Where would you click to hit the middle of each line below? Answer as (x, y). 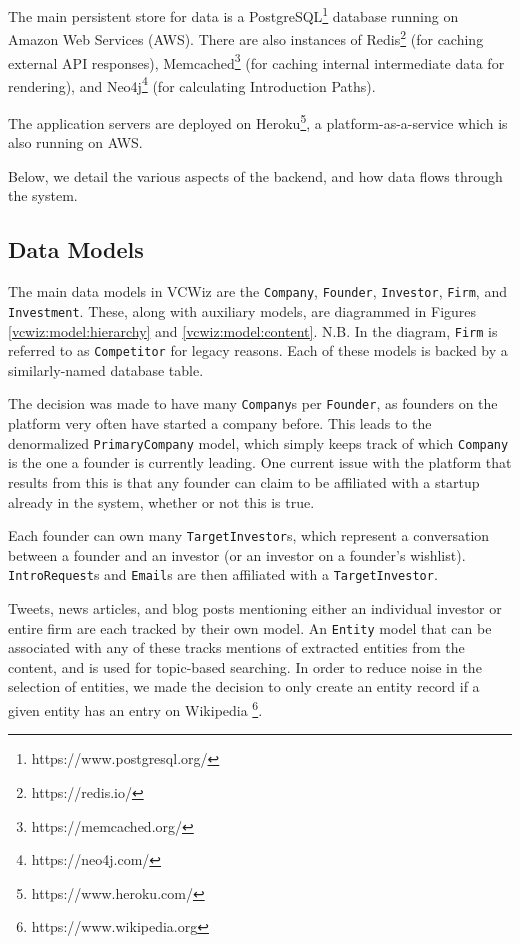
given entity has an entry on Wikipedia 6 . (135, 708)
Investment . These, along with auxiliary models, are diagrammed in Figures (242, 310)
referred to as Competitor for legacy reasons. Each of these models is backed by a (258, 350)
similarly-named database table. (106, 369)
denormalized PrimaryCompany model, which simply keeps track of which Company (258, 442)
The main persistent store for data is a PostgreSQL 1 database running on (233, 14)
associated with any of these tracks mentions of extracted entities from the (236, 647)
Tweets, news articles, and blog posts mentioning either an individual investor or (255, 608)
